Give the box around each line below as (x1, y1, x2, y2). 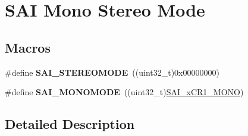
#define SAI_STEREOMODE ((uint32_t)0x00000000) (5, 66, 219, 78)
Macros (5, 38, 51, 56)
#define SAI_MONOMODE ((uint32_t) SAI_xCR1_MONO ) (5, 86, 244, 98)
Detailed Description (5, 115, 135, 133)
